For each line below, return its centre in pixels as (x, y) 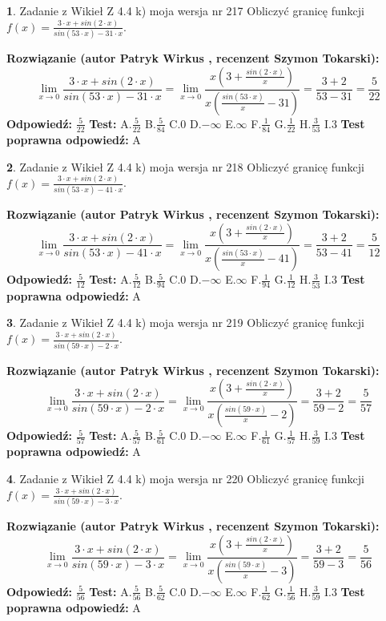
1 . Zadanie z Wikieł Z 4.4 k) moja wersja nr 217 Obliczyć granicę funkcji (185, 10)
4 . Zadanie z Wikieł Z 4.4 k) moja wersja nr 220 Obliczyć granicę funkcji (185, 478)
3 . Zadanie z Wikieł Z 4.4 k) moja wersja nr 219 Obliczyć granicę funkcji (185, 323)
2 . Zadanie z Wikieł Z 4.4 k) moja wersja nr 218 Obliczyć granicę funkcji (185, 166)
